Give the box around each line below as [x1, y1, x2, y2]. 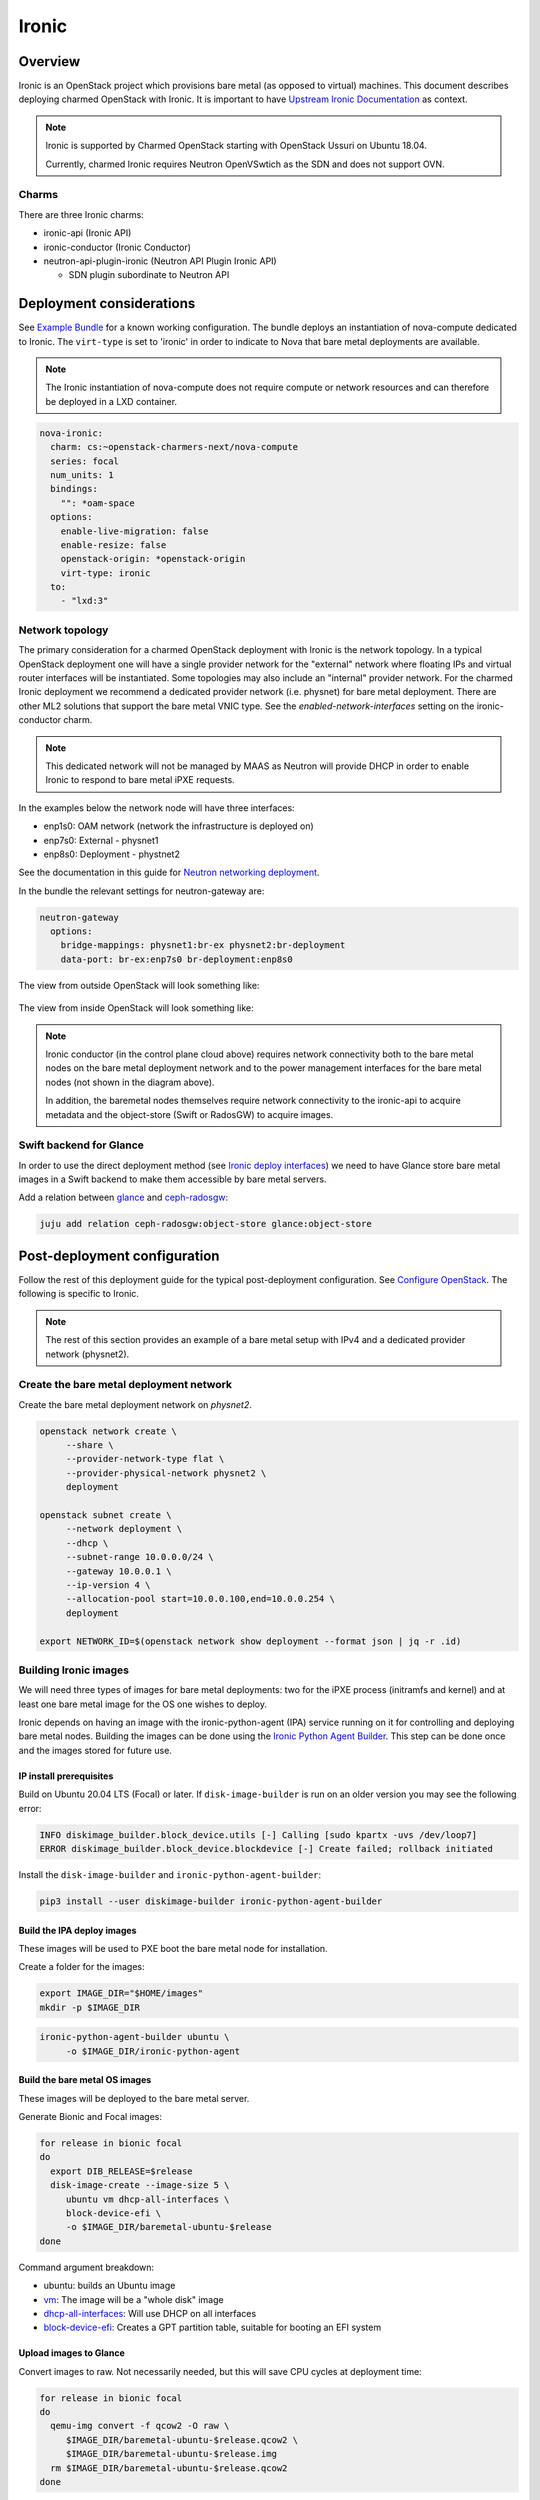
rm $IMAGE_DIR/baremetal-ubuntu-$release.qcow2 [50, 2462, 288, 2474]
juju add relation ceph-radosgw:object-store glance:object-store [39, 1218, 372, 1230]
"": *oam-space [60, 497, 135, 509]
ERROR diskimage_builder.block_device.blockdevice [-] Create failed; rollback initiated [39, 1843, 494, 1854]
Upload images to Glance [18, 2347, 125, 2359]
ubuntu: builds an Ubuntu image [43, 2280, 176, 2292]
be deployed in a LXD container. [45, 395, 178, 407]
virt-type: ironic [60, 567, 151, 579]
